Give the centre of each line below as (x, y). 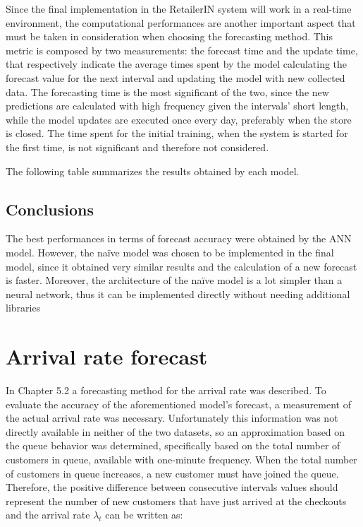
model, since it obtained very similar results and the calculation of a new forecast (181, 266)
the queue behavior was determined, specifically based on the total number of (173, 445)
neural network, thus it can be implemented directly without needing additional (178, 294)
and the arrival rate (48, 515)
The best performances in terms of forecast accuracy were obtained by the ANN (179, 238)
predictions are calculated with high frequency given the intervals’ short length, (177, 106)
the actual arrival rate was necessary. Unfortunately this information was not (172, 418)
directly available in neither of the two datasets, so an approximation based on (176, 431)
